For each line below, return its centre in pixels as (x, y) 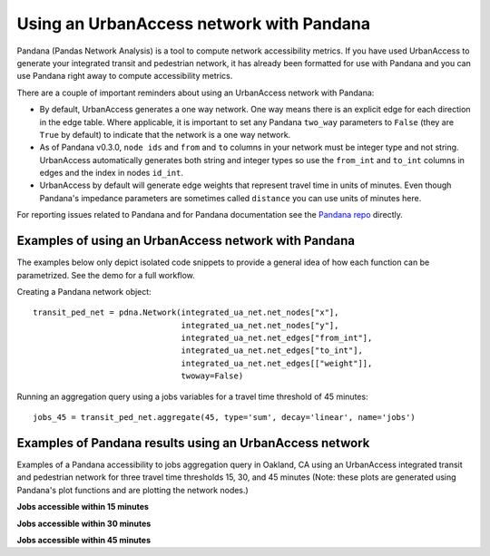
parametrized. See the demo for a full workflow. (106, 275)
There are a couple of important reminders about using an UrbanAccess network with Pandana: (196, 93)
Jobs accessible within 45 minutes (84, 540)
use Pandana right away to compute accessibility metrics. (125, 76)
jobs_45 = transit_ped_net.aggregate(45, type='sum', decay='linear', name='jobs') (225, 418)
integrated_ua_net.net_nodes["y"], (260, 325)
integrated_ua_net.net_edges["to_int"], (272, 351)
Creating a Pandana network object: (84, 291)
